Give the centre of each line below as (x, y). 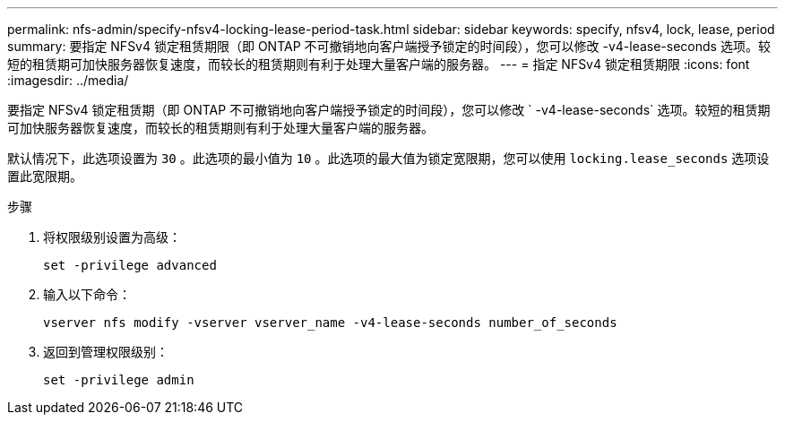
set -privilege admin (119, 380)
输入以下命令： (87, 294)
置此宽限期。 (45, 176)
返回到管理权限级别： (106, 352)
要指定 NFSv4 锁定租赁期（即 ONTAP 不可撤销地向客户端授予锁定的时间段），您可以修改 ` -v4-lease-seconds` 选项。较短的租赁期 (389, 110)
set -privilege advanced (130, 265)
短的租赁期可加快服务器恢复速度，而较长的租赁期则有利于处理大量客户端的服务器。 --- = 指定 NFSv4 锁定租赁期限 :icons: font (379, 64)
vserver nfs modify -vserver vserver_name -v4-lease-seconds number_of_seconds (330, 323)
